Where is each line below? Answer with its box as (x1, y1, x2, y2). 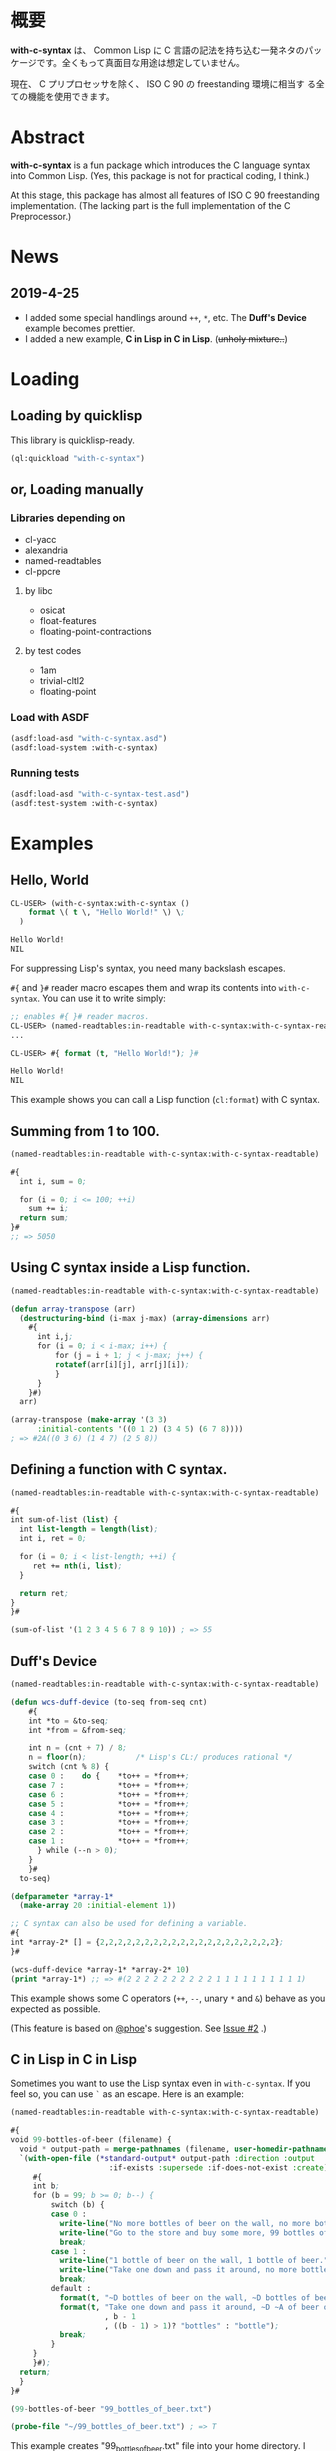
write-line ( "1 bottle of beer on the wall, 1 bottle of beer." (59, 2256, 329, 2266)
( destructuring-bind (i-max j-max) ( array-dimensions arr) (19, 1313, 271, 1323)
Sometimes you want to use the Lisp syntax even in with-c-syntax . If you (10, 2077, 311, 2090)
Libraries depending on (10, 511, 126, 525)
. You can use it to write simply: (36, 992, 167, 1004)
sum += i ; (28, 1204, 70, 1214)
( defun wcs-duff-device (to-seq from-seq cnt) (10, 1697, 208, 1707)
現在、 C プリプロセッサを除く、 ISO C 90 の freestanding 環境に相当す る (10, 77, 317, 90)
